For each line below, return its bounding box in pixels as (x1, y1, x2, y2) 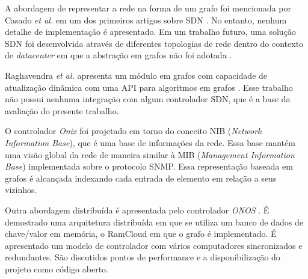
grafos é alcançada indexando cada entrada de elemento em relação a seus (5, 171, 277, 184)
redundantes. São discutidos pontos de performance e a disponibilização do (5, 251, 280, 263)
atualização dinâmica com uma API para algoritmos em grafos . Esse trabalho (5, 81, 293, 93)
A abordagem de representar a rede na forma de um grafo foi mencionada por (5, 2, 291, 14)
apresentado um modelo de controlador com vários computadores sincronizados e (5, 239, 303, 251)
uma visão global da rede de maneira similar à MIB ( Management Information (5, 148, 295, 161)
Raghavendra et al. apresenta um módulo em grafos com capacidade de (5, 69, 268, 81)
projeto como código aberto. (5, 262, 108, 275)
